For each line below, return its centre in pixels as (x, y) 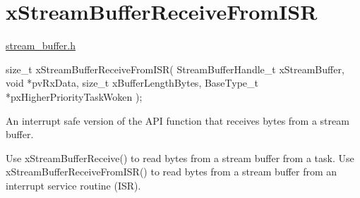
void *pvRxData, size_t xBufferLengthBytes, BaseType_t (132, 83)
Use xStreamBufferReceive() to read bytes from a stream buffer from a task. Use (180, 157)
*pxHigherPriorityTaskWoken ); (74, 96)
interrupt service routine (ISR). (73, 185)
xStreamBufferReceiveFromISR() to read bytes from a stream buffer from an (172, 172)
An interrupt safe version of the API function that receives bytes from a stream (178, 120)
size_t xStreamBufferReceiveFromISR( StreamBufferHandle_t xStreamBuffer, (175, 69)
